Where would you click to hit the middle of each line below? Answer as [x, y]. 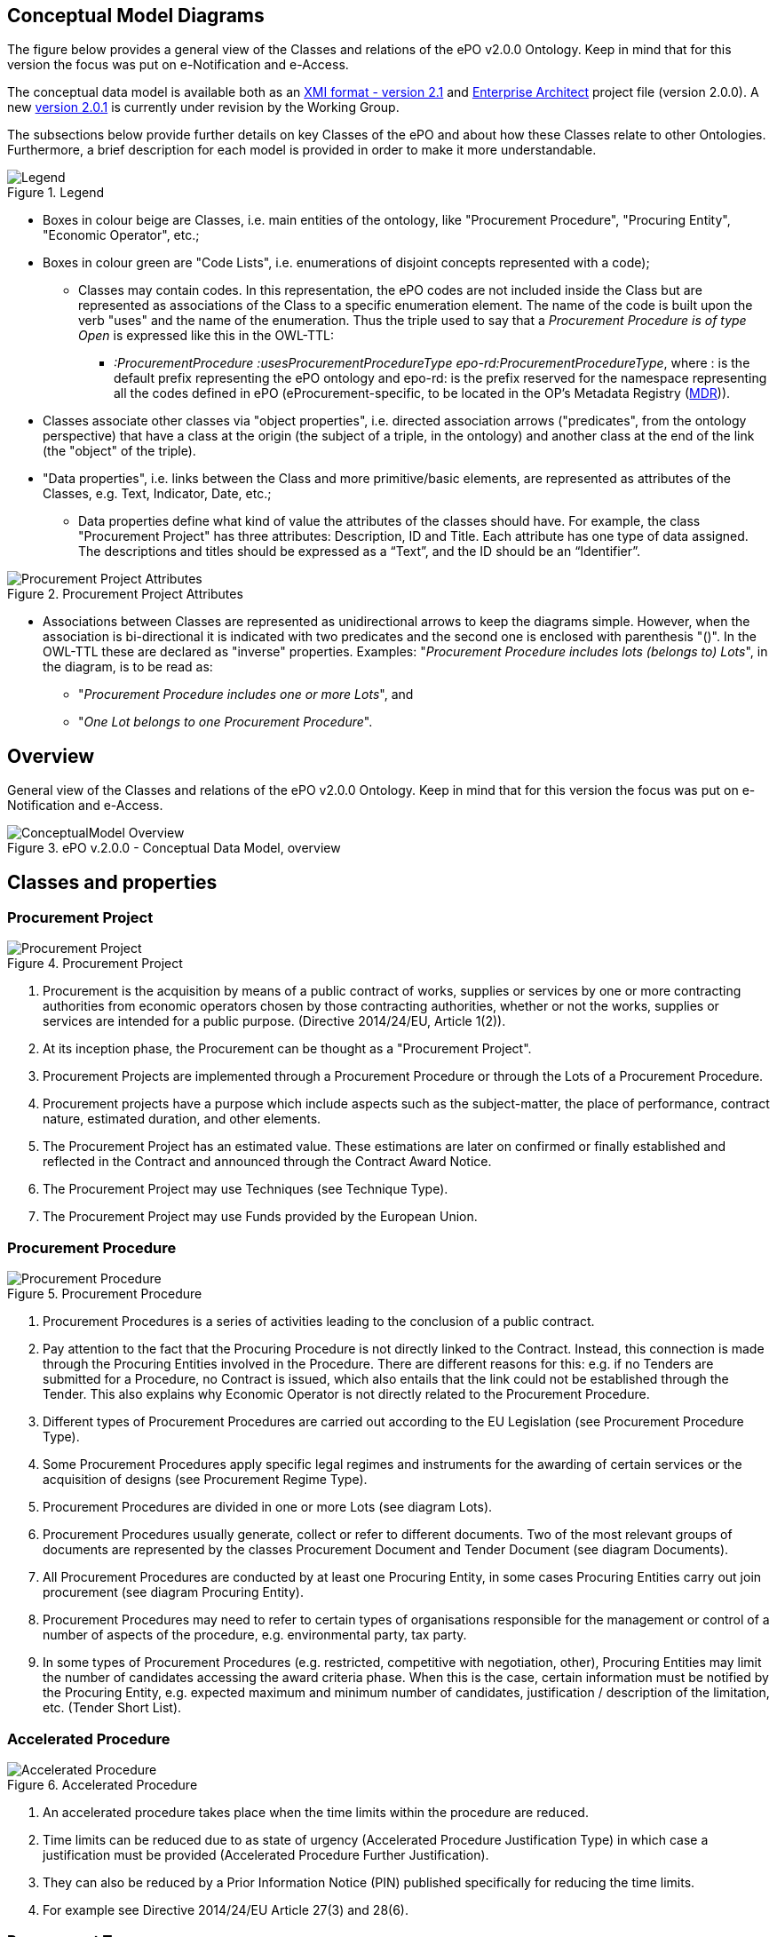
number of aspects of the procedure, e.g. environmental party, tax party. [255, 1635]
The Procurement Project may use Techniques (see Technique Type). [246, 1189]
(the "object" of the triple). [119, 451]
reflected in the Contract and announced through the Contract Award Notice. [267, 1162]
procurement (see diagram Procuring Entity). [173, 1592]
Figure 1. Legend [55, 193]
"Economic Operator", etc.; [121, 235]
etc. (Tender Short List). [112, 1708]
